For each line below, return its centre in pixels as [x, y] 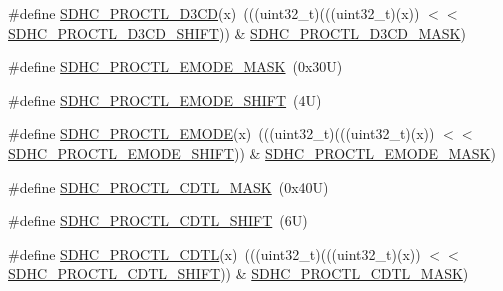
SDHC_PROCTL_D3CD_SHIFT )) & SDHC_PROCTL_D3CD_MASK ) [237, 32]
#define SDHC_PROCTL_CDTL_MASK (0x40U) [168, 186]
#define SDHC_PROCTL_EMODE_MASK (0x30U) [175, 66]
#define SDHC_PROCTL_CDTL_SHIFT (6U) [158, 220]
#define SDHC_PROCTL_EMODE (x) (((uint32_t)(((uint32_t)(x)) [221, 133]
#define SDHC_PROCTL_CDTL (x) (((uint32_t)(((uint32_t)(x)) [214, 253]
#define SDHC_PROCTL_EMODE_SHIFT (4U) [165, 99]
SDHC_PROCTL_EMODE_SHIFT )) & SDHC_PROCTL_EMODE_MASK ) [252, 152]
